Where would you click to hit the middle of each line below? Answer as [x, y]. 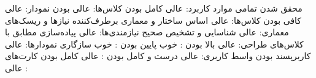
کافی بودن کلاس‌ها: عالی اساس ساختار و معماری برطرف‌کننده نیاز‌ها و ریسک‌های [153, 20]
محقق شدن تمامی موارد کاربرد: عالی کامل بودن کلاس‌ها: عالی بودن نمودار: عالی [154, 8]
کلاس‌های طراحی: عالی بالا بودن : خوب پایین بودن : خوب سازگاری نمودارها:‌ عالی [154, 44]
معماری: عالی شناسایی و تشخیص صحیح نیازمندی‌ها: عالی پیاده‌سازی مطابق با [147, 32]
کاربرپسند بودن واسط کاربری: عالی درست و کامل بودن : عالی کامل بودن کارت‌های [158, 56]
